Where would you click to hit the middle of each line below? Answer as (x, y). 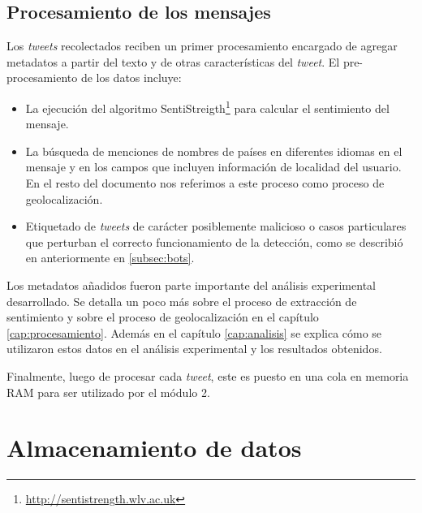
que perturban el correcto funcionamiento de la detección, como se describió (214, 241)
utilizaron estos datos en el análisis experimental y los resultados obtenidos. (194, 349)
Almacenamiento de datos (154, 448)
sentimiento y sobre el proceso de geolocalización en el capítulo (163, 317)
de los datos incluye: (131, 78)
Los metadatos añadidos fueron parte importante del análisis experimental (191, 285)
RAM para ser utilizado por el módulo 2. (108, 392)
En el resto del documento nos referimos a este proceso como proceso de (205, 183)
